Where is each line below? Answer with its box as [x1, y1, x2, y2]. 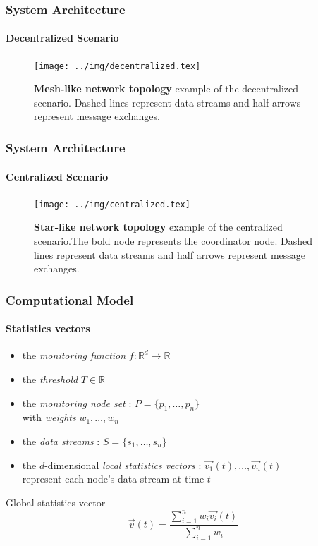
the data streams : [22, 433, 100, 448]
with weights [22, 410, 76, 425]
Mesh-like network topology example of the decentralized [34, 81, 299, 96]
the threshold [22, 371, 78, 386]
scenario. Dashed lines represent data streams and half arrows [34, 95, 301, 109]
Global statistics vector [6, 495, 106, 509]
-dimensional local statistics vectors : [44, 457, 202, 472]
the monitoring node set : [22, 395, 132, 410]
